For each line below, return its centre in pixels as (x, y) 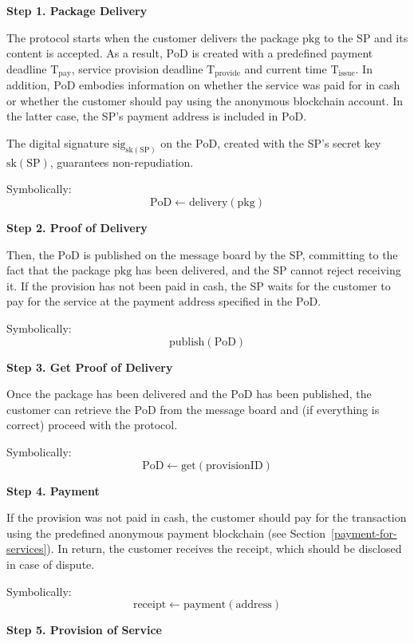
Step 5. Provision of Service (84, 630)
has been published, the (314, 394)
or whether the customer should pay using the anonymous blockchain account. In (205, 100)
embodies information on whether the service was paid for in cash (240, 85)
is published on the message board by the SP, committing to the (241, 254)
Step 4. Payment (53, 490)
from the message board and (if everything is (270, 409)
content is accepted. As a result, (85, 53)
